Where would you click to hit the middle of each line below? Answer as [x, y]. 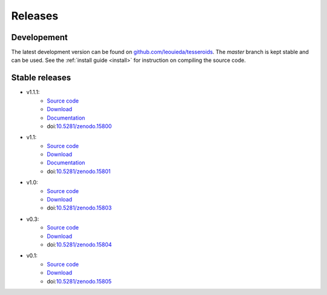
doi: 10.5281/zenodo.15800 [79, 126]
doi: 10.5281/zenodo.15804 [79, 245]
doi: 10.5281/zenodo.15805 [79, 281]
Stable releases [41, 78]
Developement [39, 37]
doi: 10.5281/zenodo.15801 [79, 171]
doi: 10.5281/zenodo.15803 [79, 208]
